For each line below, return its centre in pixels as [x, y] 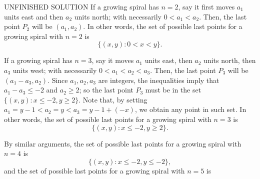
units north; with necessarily [118, 16]
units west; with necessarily [55, 70]
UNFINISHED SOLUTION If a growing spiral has [81, 6]
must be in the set [173, 90]
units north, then [230, 60]
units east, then [168, 60]
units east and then [34, 16]
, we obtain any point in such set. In [190, 109]
